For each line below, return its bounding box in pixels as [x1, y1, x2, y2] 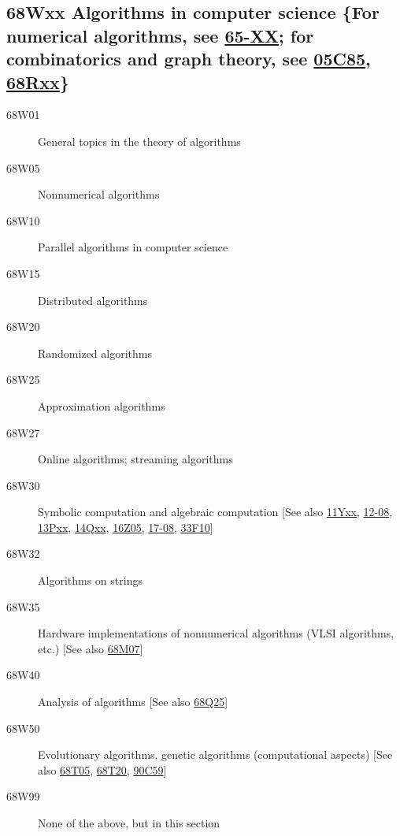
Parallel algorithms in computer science [38, 239, 228, 255]
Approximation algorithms [38, 397, 165, 414]
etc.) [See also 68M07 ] [38, 640, 143, 656]
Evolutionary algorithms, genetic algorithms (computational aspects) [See [38, 746, 393, 763]
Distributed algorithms [38, 292, 148, 308]
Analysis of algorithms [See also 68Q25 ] [38, 693, 228, 710]
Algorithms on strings [38, 572, 143, 589]
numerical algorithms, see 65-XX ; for [6, 23, 314, 47]
